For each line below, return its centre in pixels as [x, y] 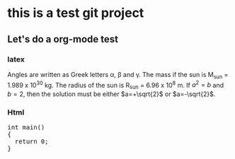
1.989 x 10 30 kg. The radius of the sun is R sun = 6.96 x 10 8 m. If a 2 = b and [116, 85]
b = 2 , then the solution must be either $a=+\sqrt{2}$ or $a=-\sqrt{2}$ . [111, 94]
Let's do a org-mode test [63, 39]
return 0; [31, 142]
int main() [26, 128]
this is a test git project [76, 13]
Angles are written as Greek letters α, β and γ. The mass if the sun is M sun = [118, 75]
